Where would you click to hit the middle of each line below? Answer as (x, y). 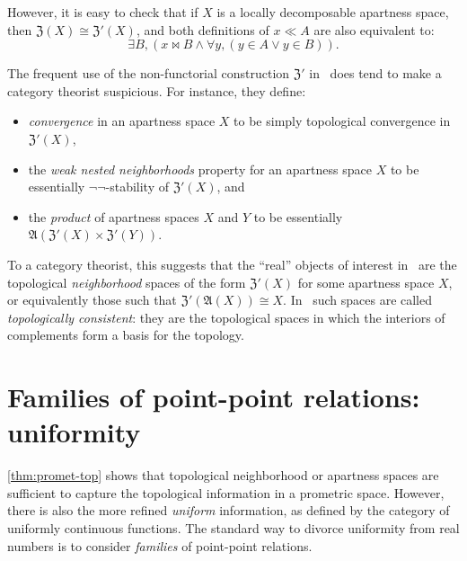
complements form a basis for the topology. (126, 335)
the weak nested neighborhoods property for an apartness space (200, 169)
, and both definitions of (203, 29)
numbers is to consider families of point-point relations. (160, 545)
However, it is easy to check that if (103, 12)
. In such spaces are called (358, 300)
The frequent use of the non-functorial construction (149, 73)
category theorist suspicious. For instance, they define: (157, 90)
